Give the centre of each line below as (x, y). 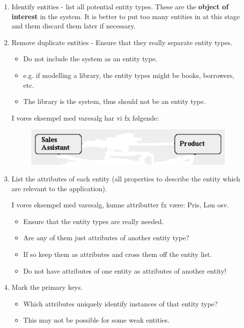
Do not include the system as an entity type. (90, 59)
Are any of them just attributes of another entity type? (106, 238)
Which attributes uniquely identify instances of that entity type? (121, 303)
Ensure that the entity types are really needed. (93, 221)
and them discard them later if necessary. (73, 26)
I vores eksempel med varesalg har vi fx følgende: (85, 117)
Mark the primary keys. (47, 287)
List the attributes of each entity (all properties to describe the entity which (126, 179)
